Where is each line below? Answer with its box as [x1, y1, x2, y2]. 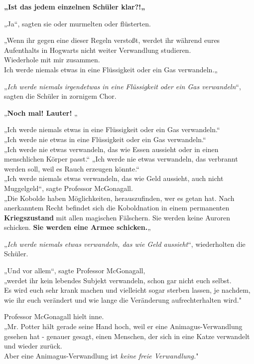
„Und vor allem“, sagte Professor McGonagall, [4, 265, 145, 276]
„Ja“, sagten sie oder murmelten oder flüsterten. [4, 18, 151, 28]
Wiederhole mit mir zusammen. [4, 54, 100, 65]
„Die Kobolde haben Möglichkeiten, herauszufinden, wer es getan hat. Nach [4, 192, 235, 203]
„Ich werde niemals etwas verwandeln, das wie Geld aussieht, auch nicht [4, 173, 224, 183]
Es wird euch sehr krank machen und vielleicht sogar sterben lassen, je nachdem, [4, 285, 251, 295]
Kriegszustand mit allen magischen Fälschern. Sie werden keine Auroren [4, 212, 231, 222]
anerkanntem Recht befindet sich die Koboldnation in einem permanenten [4, 202, 230, 213]
